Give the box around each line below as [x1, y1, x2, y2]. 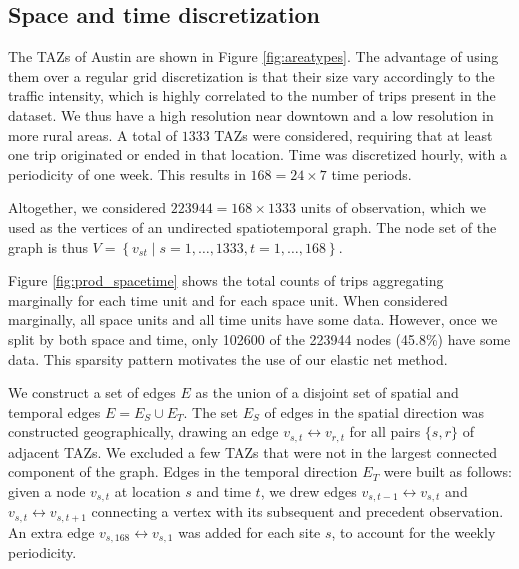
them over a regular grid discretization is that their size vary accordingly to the [8, 65, 495, 86]
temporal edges [8, 401, 101, 422]
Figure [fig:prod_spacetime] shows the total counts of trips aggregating [8, 270, 444, 291]
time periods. [331, 163, 412, 184]
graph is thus [8, 236, 88, 257]
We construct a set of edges [8, 382, 176, 403]
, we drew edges [260, 480, 357, 501]
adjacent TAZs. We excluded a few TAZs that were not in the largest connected [8, 441, 498, 462]
